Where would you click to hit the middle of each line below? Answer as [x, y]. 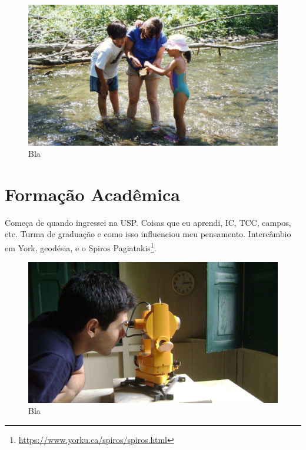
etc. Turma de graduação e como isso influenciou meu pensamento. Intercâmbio [148, 234]
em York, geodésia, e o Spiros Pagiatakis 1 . [81, 247]
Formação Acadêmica [92, 194]
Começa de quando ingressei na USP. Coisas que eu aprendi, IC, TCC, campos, [148, 222]
